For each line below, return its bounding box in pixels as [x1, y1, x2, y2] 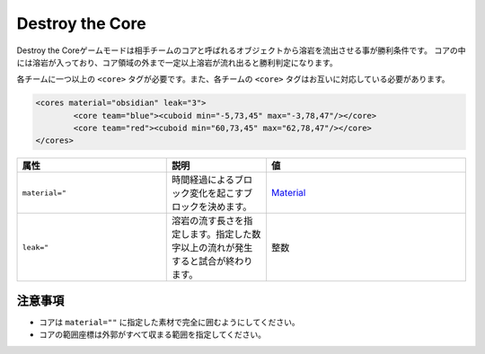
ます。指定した [190, 228, 252, 241]
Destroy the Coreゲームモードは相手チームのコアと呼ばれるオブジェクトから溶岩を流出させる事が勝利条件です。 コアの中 [16, 45, 466, 56]
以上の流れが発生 [181, 242, 253, 254]
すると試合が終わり [172, 255, 253, 268]
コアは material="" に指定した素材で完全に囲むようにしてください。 [39, 316, 300, 327]
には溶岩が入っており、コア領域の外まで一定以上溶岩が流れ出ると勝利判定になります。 [16, 57, 338, 67]
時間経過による [172, 173, 235, 186]
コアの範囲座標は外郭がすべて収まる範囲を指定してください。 [39, 329, 267, 341]
